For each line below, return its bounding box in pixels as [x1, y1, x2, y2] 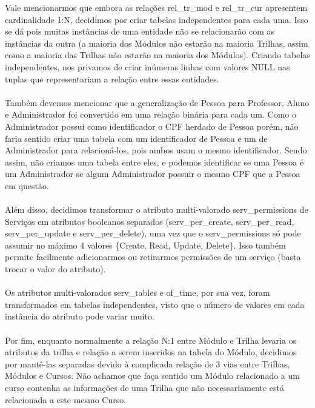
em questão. [5, 179, 49, 192]
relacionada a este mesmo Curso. [5, 393, 127, 406]
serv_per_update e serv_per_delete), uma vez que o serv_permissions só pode [5, 227, 301, 239]
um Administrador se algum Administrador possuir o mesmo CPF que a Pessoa [5, 167, 300, 180]
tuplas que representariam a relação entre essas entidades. [5, 72, 219, 85]
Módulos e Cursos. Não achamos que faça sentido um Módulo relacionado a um [5, 369, 300, 382]
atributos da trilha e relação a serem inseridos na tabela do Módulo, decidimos [5, 346, 297, 358]
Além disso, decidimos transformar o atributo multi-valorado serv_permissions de [5, 203, 308, 216]
